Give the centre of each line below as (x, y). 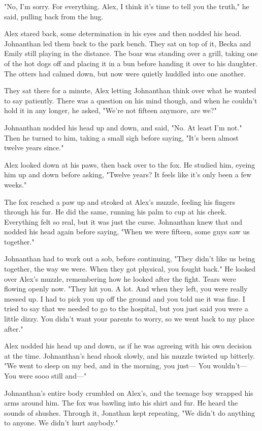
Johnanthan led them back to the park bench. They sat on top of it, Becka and (128, 43)
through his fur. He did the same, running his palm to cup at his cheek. (116, 212)
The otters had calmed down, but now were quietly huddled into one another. (125, 73)
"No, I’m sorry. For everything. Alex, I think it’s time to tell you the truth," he (127, 6)
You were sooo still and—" (45, 375)
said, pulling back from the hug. (54, 16)
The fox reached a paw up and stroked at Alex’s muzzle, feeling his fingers (120, 201)
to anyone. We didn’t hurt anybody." (61, 423)
